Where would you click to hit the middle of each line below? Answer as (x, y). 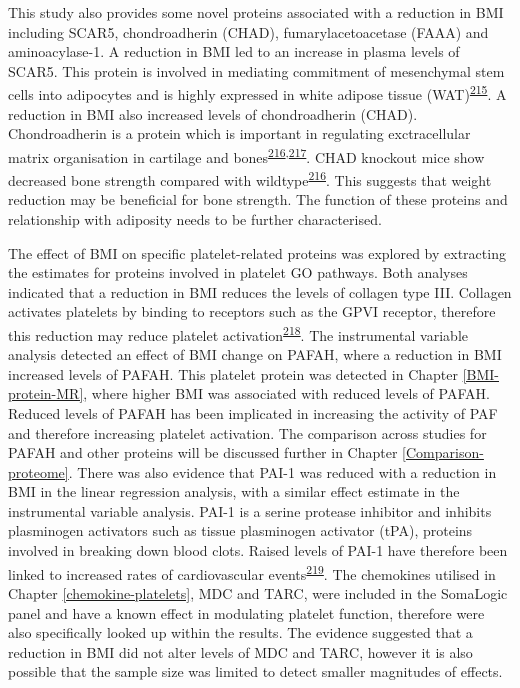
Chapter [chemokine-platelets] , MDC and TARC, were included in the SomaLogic (258, 592)
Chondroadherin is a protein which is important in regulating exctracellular (239, 133)
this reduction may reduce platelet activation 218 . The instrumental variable (238, 333)
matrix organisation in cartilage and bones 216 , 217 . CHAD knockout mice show (246, 155)
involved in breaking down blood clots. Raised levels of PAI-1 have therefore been (258, 550)
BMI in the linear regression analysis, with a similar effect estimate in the (234, 491)
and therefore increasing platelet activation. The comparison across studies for (247, 432)
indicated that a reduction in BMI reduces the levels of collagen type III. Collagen (260, 291)
